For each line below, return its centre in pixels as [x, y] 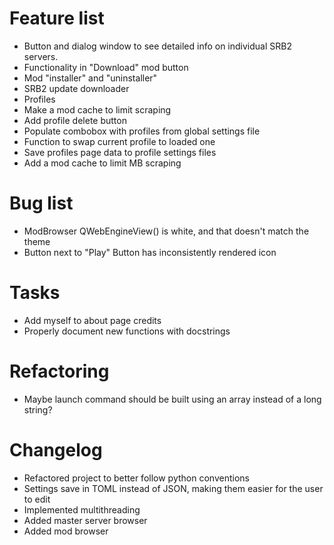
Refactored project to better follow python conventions [136, 478]
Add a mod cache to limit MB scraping [102, 163]
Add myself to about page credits [92, 320]
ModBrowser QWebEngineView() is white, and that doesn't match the [166, 231]
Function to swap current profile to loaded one [119, 141]
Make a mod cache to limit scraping [97, 109]
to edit [37, 499]
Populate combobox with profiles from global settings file [142, 131]
